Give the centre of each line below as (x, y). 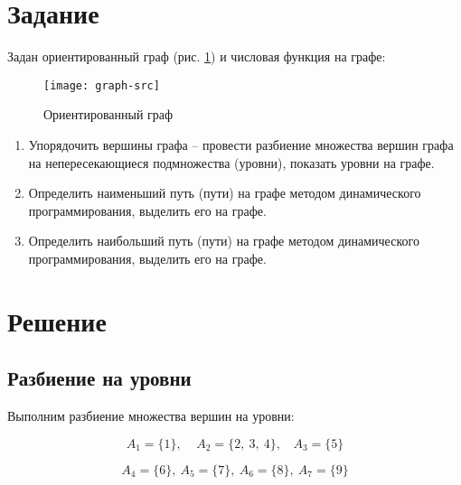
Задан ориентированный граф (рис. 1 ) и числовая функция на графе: (197, 56)
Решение (57, 320)
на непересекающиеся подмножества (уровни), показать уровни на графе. (231, 162)
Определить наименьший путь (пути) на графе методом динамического (225, 193)
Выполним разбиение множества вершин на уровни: (151, 416)
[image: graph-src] (102, 85)
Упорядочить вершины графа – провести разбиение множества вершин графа (241, 144)
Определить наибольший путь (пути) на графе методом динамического (224, 241)
